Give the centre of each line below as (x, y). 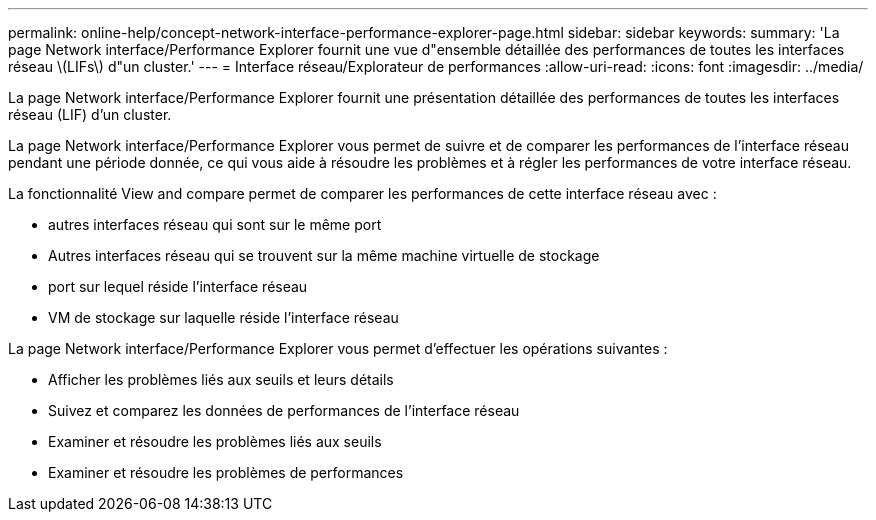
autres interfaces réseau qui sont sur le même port (215, 224)
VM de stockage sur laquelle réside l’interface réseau (223, 317)
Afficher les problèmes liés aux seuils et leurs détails (221, 379)
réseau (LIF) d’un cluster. (90, 114)
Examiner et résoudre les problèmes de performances (226, 472)
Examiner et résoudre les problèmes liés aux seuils (215, 441)
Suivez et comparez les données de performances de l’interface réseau (284, 410)
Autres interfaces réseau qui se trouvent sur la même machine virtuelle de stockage (324, 255)
